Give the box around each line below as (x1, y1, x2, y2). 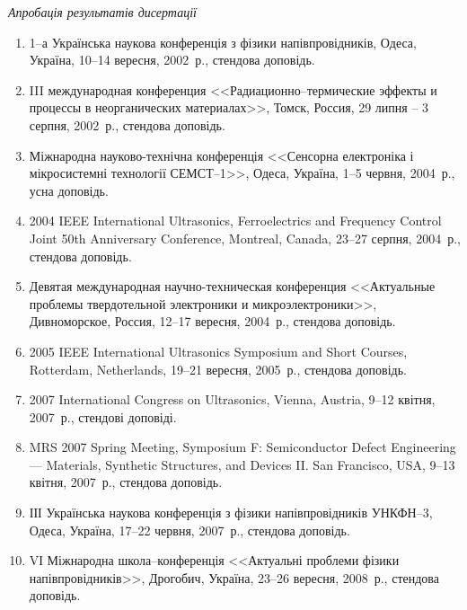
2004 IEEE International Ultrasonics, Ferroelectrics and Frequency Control (29, 211, 442, 230)
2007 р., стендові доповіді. (29, 407, 177, 426)
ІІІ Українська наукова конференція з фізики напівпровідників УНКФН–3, (29, 503, 433, 522)
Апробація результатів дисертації (8, 3, 197, 21)
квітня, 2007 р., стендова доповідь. (29, 473, 223, 491)
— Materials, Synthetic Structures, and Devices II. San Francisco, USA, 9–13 (29, 455, 455, 473)
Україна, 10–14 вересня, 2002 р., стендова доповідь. (29, 50, 315, 69)
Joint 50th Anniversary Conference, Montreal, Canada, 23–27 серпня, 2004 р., (29, 228, 461, 247)
